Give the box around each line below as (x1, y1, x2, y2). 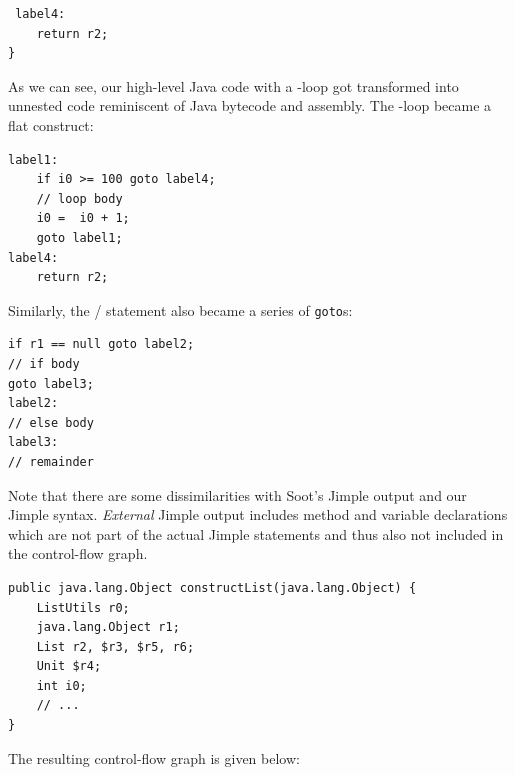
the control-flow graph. (8, 543, 148, 564)
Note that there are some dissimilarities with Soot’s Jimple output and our (8, 484, 467, 505)
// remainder (8, 454, 94, 469)
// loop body (36, 191, 123, 206)
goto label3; (8, 376, 94, 391)
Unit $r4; (36, 659, 102, 674)
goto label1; (36, 230, 123, 245)
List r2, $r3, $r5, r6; (36, 639, 195, 654)
